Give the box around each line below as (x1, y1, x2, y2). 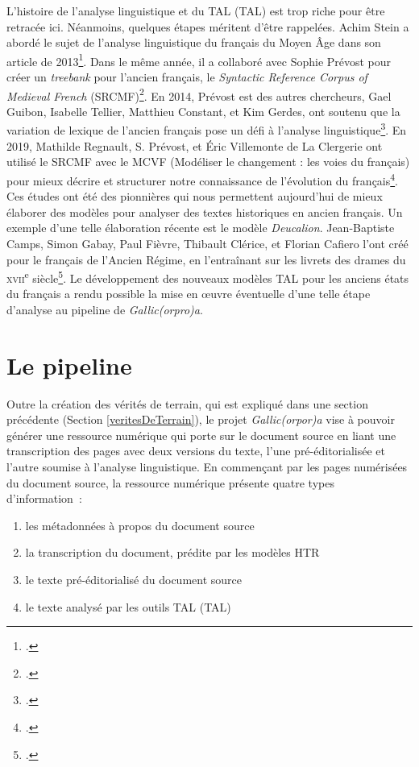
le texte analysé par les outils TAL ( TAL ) (25, 598, 231, 615)
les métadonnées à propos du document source (25, 516, 255, 533)
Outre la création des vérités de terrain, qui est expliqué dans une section (6, 395, 368, 412)
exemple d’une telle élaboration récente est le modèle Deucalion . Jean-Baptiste (6, 219, 395, 236)
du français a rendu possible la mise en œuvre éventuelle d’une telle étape (6, 285, 371, 302)
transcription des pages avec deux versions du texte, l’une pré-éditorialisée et (6, 442, 386, 459)
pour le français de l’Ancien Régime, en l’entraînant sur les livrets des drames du (6, 251, 406, 267)
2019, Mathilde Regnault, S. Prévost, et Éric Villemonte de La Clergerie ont (6, 137, 383, 154)
